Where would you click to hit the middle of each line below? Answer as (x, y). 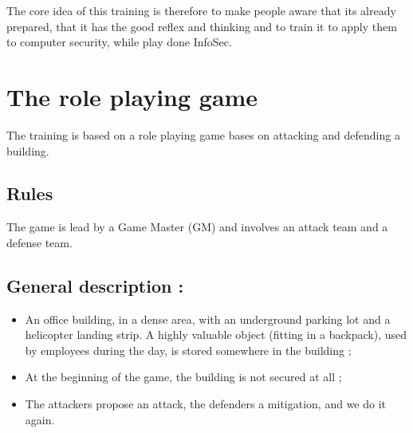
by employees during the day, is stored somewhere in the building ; (188, 350)
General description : (95, 285)
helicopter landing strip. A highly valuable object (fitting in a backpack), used (216, 335)
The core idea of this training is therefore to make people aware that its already (201, 10)
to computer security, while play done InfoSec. (119, 42)
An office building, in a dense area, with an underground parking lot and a (208, 319)
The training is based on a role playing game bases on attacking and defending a (203, 134)
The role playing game (132, 96)
